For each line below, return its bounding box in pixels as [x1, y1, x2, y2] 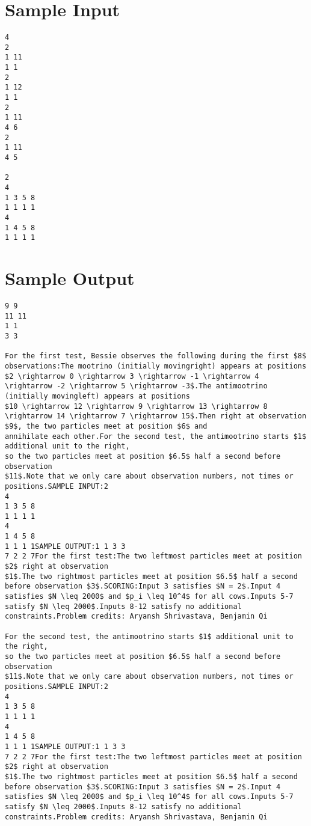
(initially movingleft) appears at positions [5, 391, 190, 400]
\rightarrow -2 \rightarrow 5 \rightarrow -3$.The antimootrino [5, 382, 268, 391]
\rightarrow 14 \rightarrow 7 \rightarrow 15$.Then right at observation [5, 412, 307, 421]
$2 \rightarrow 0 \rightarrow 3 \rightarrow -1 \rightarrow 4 [5, 372, 259, 381]
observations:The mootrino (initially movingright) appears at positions [5, 361, 307, 370]
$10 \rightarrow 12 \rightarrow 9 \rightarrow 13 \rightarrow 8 [5, 402, 268, 411]
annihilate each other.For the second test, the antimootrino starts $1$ [5, 432, 307, 441]
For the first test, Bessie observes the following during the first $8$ [5, 352, 307, 361]
